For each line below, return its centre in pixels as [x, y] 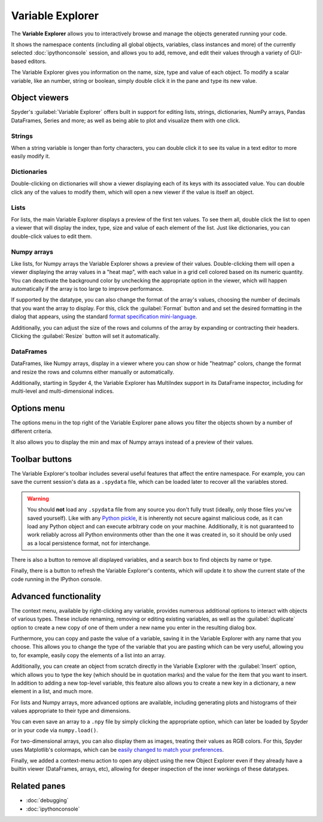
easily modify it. [31, 156]
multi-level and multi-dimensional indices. [63, 391]
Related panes [38, 786]
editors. [37, 61]
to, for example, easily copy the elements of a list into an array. [88, 655]
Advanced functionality [56, 596]
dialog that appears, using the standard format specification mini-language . [104, 317]
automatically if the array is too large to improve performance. [87, 289]
